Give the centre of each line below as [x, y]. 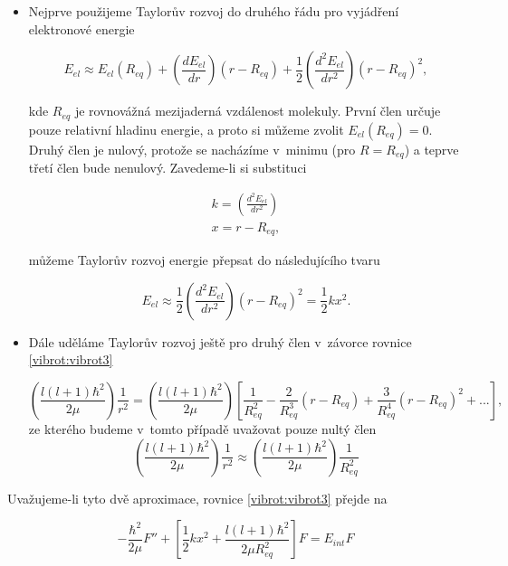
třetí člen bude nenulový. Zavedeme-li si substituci [168, 168]
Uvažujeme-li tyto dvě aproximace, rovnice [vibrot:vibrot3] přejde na [197, 498]
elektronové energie [81, 28]
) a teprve [431, 149]
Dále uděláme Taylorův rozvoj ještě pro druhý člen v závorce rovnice [220, 341]
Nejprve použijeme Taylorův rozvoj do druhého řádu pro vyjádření [214, 11]
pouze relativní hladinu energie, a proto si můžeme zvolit [186, 129]
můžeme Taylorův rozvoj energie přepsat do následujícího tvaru [204, 260]
